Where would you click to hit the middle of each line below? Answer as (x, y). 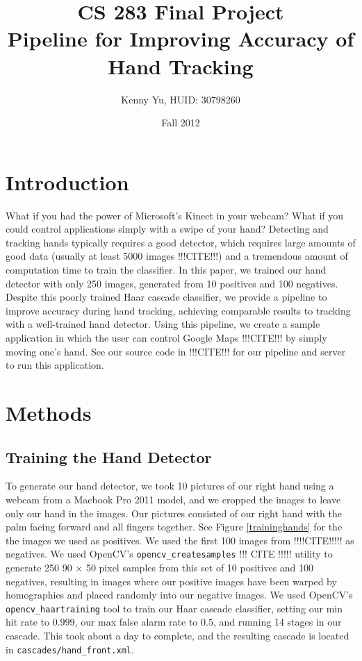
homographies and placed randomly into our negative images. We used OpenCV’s (179, 595)
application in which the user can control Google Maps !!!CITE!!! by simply (166, 337)
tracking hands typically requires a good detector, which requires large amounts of (181, 242)
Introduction (67, 182)
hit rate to (28, 622)
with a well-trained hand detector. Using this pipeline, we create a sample (163, 324)
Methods (49, 412)
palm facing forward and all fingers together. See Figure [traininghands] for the (174, 527)
